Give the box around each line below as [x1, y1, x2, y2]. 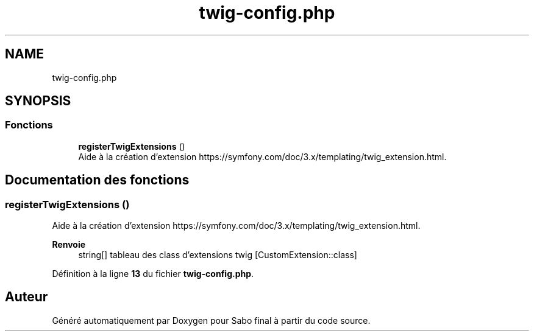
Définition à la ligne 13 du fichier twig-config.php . [52, 268, 254, 279]
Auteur [5, 289, 48, 305]
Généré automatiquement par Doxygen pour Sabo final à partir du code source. [52, 315, 371, 326]
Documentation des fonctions [5, 172, 190, 188]
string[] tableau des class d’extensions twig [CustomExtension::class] [78, 250, 357, 261]
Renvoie [52, 239, 86, 250]
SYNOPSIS [5, 93, 71, 109]
